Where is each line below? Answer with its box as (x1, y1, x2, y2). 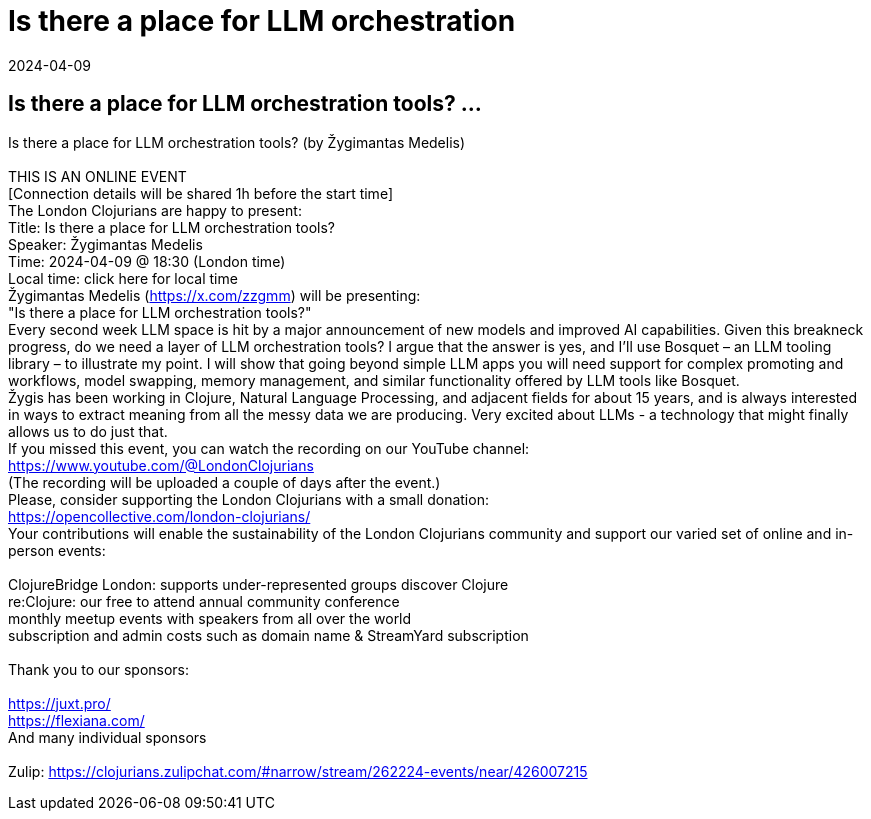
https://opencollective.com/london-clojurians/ (8, 507, 311, 525)
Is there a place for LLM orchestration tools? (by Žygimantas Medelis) (8, 133, 466, 151)
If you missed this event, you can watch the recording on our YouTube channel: (8, 439, 530, 457)
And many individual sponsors (8, 728, 207, 746)
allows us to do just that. (8, 422, 168, 440)
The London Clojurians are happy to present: (8, 201, 302, 219)
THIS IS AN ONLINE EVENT (8, 167, 187, 185)
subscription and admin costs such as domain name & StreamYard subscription (8, 626, 529, 644)
